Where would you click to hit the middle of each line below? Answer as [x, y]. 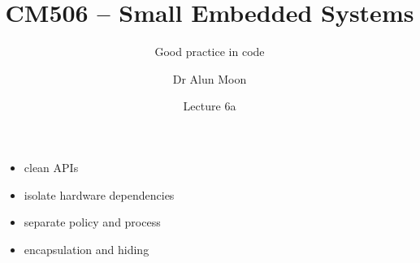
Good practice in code [210, 52]
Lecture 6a [210, 106]
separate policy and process [92, 222]
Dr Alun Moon [210, 78]
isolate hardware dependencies [99, 194]
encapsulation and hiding [87, 249]
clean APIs [51, 167]
